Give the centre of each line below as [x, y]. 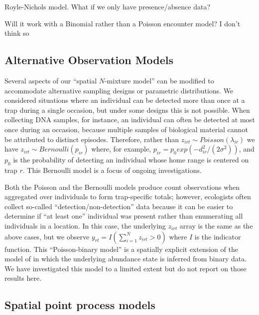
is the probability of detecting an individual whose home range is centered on [131, 160]
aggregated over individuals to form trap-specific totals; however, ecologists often [128, 197]
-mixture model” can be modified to [159, 80]
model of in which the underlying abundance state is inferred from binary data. [126, 259]
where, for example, [121, 149]
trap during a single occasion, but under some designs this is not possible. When [127, 110]
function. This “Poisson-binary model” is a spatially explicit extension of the [121, 249]
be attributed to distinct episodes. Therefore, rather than [92, 139]
